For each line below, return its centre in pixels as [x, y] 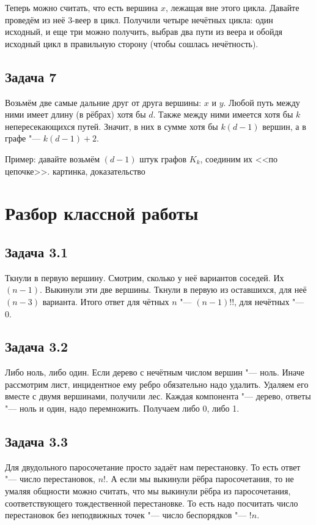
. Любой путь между [262, 102]
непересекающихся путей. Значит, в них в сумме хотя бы [112, 126]
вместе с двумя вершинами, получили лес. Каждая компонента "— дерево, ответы [158, 396]
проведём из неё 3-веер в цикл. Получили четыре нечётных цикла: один [139, 19]
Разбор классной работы [102, 213]
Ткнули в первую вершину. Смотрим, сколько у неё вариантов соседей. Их [145, 277]
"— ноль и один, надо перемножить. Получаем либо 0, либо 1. [122, 408]
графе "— [23, 138]
